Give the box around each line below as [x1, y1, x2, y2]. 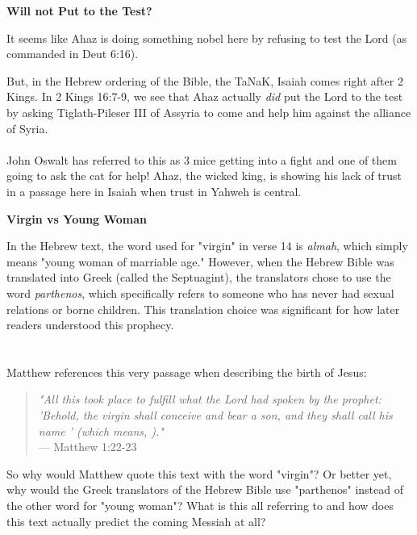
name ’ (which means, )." [38, 422, 164, 439]
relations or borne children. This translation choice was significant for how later [6, 300, 400, 317]
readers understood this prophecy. [6, 316, 174, 333]
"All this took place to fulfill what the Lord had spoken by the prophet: [38, 391, 382, 408]
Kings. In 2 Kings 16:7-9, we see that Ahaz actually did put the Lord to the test [6, 88, 403, 105]
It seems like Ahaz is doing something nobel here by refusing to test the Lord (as [6, 29, 407, 46]
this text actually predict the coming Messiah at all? [6, 512, 266, 529]
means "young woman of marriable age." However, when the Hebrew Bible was [6, 253, 394, 270]
